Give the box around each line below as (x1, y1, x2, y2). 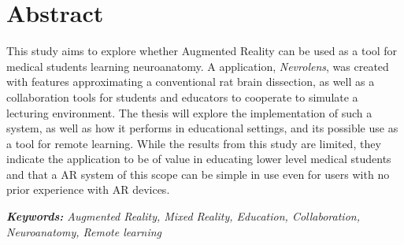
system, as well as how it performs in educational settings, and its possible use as (6, 120, 398, 136)
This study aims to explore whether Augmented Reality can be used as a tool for (6, 43, 398, 59)
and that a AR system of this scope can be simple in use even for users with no (6, 165, 390, 182)
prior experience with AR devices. (6, 181, 170, 198)
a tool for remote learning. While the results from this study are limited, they (6, 135, 381, 151)
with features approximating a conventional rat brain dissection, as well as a (6, 73, 375, 90)
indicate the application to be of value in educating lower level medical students (6, 150, 391, 167)
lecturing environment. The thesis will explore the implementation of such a (6, 104, 372, 121)
